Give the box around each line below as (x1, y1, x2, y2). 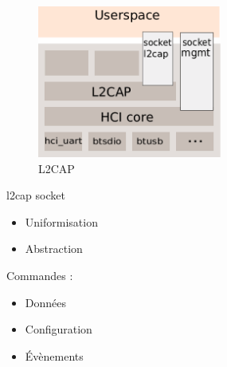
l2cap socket (6, 187, 65, 203)
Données (25, 294, 67, 310)
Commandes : (6, 266, 73, 283)
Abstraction (25, 240, 83, 257)
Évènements (25, 347, 84, 364)
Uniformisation (25, 213, 98, 230)
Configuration (25, 321, 92, 337)
